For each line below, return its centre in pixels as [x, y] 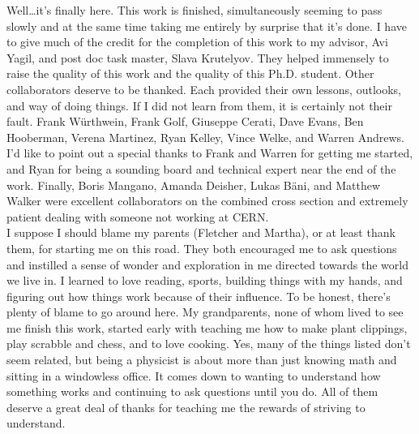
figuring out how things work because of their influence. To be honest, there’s [199, 296]
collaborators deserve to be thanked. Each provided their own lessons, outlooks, [204, 89]
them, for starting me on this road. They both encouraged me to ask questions [202, 248]
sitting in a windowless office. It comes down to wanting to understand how [194, 375]
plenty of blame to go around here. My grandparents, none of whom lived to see [205, 312]
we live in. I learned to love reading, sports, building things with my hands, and [205, 280]
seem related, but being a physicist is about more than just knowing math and [202, 360]
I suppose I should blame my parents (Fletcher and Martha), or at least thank [201, 232]
